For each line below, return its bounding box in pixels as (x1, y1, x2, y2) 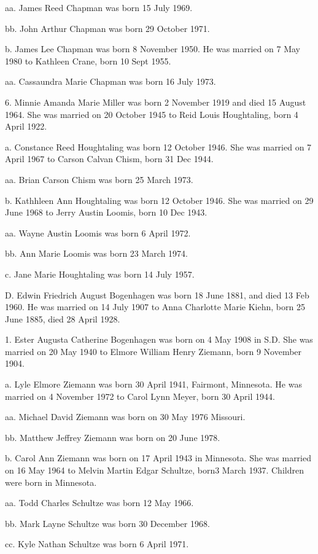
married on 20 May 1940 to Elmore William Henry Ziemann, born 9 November (5, 345, 302, 357)
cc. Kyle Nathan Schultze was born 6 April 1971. (5, 537, 189, 550)
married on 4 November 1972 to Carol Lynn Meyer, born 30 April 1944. (5, 389, 275, 402)
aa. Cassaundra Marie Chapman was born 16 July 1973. (5, 75, 216, 88)
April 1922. (5, 120, 47, 133)
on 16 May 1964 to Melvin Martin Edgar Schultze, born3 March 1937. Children (5, 464, 304, 477)
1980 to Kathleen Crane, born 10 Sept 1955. (5, 54, 171, 67)
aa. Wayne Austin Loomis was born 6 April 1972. (5, 226, 191, 239)
